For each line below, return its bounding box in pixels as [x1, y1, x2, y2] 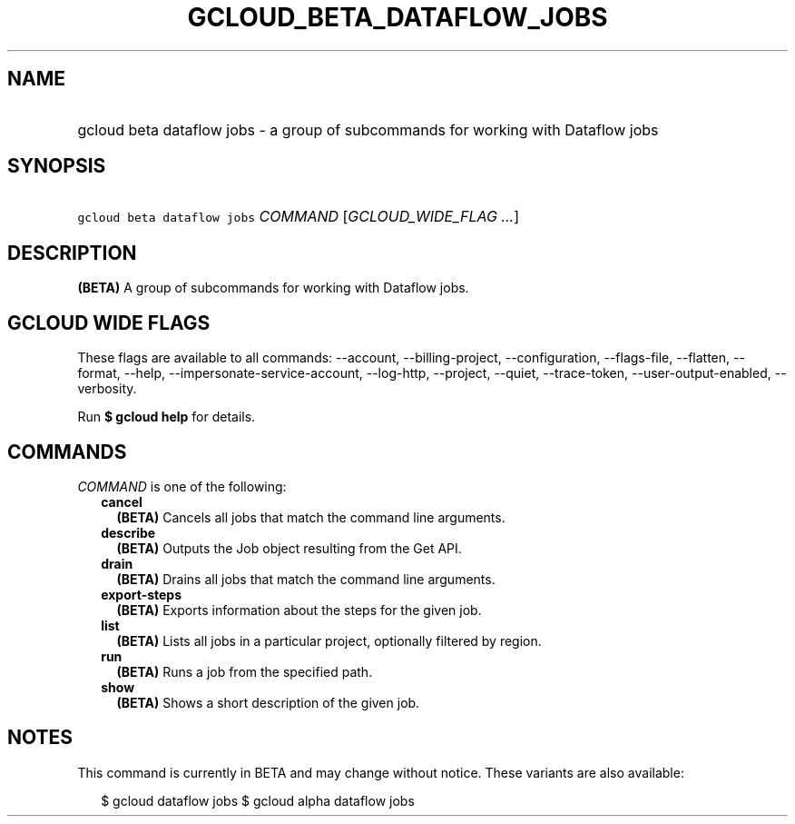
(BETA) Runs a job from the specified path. [116, 663, 373, 680]
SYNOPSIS [7, 154, 106, 178]
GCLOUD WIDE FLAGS [7, 311, 211, 334]
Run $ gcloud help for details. [77, 409, 256, 425]
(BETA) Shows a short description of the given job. [116, 694, 420, 710]
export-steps [101, 586, 182, 602]
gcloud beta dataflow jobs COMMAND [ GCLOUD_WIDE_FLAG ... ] [77, 207, 520, 226]
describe [101, 524, 156, 541]
